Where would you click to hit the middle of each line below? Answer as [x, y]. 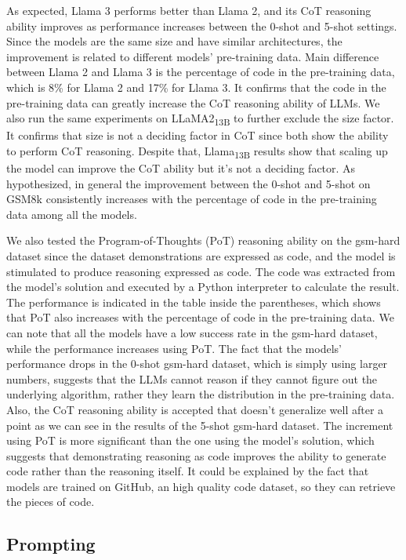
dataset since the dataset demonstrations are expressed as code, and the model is [201, 255]
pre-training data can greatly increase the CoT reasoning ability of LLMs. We [193, 102]
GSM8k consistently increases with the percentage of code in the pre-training [192, 199]
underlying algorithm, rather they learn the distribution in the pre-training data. [201, 394]
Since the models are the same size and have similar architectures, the [174, 41]
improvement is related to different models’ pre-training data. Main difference [193, 56]
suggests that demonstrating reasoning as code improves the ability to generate [196, 455]
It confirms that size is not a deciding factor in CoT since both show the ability [198, 135]
